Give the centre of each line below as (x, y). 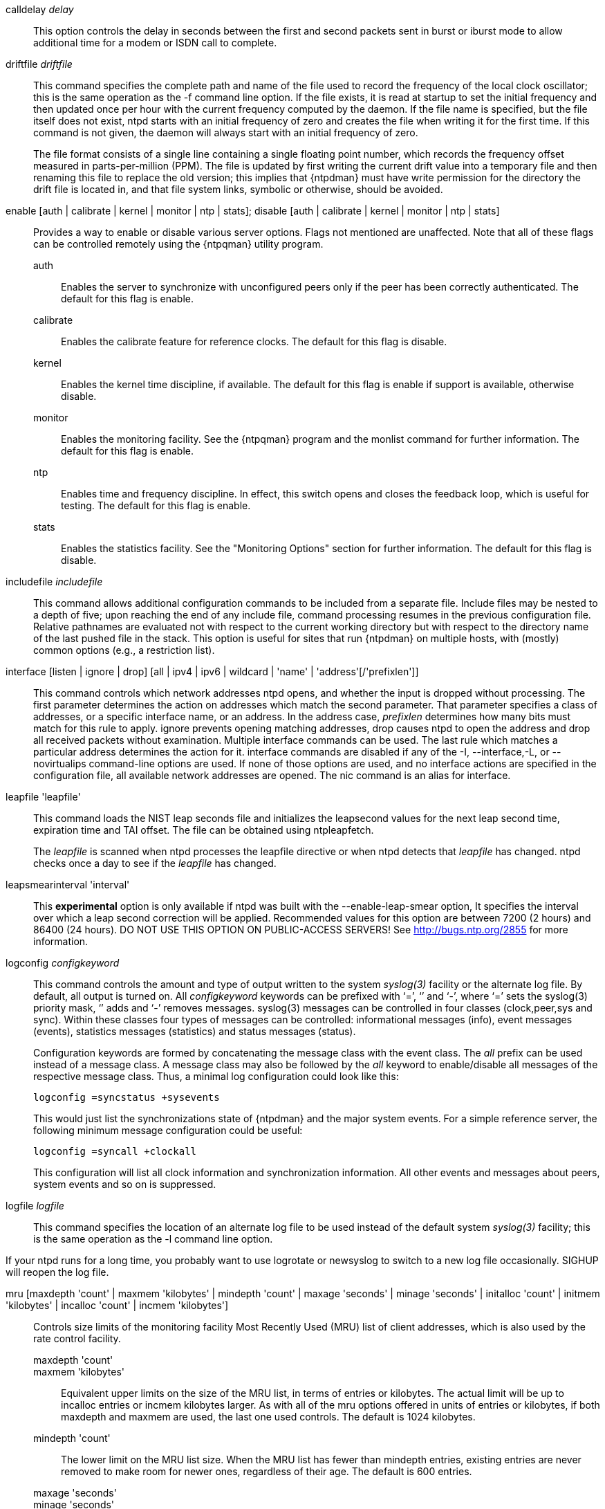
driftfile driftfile (39, 64)
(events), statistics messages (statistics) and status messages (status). (195, 1031)
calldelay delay (40, 9)
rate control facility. (77, 1338)
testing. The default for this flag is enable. (156, 505)
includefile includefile (54, 582)
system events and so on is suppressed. (125, 1184)
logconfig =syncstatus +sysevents (127, 1097)
